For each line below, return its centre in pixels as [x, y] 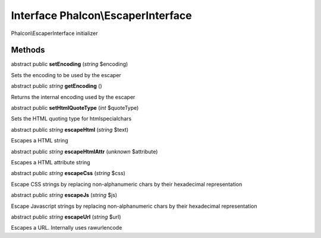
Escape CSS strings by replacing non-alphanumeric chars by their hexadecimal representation [127, 184]
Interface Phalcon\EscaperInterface [102, 15]
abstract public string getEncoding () [56, 86]
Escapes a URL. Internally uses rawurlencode [67, 228]
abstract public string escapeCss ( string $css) [68, 173]
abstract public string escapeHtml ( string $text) [70, 129]
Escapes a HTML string [40, 141]
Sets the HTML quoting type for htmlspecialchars [71, 119]
